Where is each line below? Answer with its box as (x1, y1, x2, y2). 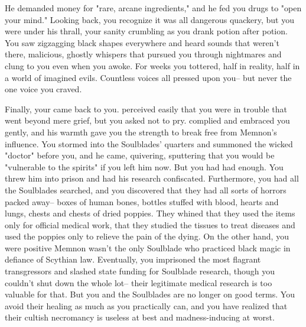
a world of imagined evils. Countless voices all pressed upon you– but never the (5, 71, 292, 83)
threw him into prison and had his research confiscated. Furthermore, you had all (5, 172, 299, 184)
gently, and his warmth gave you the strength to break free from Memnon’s (5, 125, 277, 138)
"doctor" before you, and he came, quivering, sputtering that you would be (5, 149, 275, 161)
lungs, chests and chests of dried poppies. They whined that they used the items (5, 207, 295, 219)
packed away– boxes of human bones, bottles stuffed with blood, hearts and (5, 195, 279, 208)
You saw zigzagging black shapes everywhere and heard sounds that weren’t (5, 36, 279, 48)
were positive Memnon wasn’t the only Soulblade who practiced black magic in (5, 241, 291, 254)
